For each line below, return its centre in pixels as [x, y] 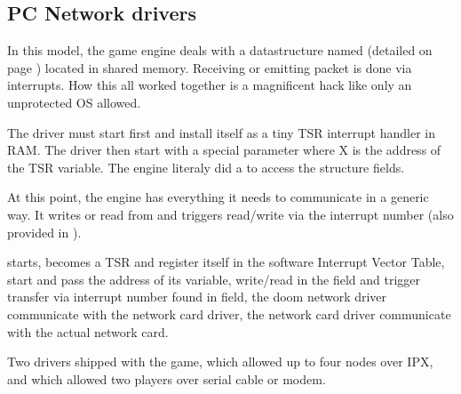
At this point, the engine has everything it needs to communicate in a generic [218, 197]
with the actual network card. [88, 331]
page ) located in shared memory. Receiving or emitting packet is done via [210, 67]
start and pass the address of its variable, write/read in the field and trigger [214, 279]
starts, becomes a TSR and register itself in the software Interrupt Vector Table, [226, 262]
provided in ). [44, 232]
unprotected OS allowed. [74, 102]
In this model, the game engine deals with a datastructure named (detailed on [220, 50]
